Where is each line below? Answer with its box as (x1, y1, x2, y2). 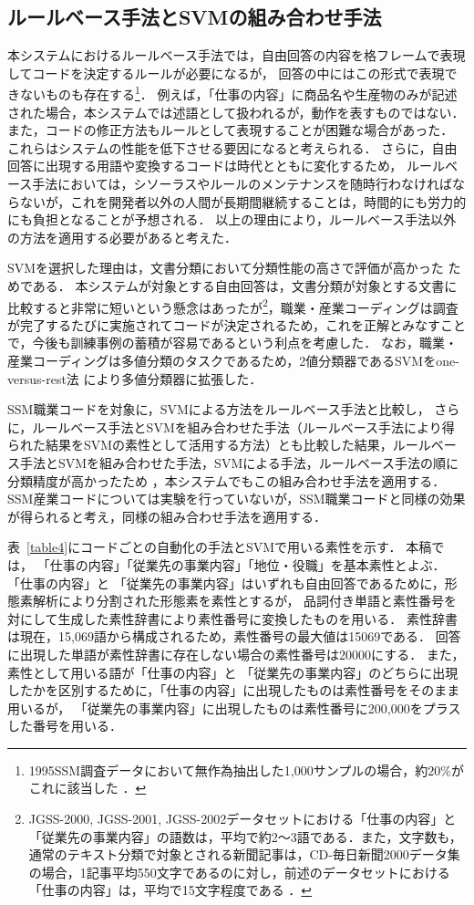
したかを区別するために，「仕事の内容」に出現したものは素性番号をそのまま (7, 681, 460, 700)
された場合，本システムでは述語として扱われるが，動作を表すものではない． (7, 102, 465, 121)
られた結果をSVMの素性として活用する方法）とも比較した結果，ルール (7, 435, 431, 454)
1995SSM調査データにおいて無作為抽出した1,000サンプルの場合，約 (28, 760, 428, 779)
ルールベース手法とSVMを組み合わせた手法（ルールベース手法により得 (32, 417, 455, 436)
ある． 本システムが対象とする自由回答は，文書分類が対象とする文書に (32, 276, 458, 295)
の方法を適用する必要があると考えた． (7, 227, 237, 246)
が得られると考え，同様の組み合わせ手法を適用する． (7, 506, 326, 525)
